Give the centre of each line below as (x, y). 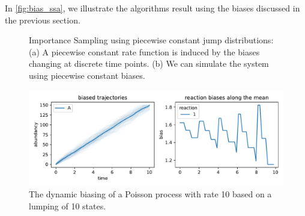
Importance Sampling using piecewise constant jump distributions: (151, 40)
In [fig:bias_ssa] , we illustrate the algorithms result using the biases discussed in (152, 8)
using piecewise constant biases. (87, 75)
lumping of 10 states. (68, 205)
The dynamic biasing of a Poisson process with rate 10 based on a (150, 194)
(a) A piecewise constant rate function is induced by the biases (144, 51)
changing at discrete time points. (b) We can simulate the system (149, 63)
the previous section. (43, 20)
